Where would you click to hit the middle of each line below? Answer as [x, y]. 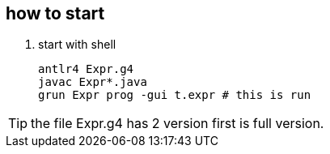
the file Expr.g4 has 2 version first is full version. [178, 124]
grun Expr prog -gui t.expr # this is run [175, 95]
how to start [55, 13]
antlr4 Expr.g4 [86, 69]
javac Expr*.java [93, 82]
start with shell [77, 45]
